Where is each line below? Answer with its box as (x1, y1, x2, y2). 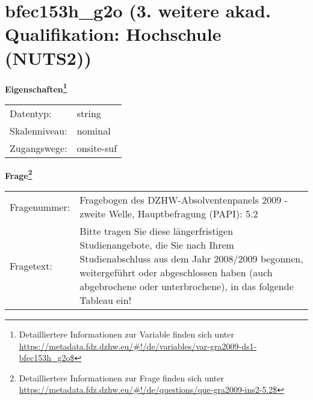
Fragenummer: (10, 199, 70, 214)
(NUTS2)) (5, 45, 91, 70)
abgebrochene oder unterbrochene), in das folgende (79, 279, 294, 293)
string (76, 106, 101, 120)
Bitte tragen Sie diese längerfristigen (79, 224, 234, 238)
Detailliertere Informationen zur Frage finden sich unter (19, 371, 225, 384)
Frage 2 (5, 167, 33, 181)
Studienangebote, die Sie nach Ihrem (79, 238, 234, 252)
